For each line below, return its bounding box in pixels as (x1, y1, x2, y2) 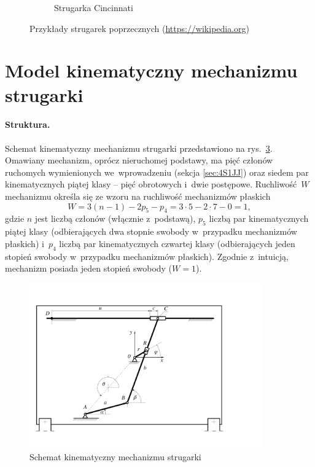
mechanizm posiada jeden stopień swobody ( (5, 262, 173, 275)
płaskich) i (5, 237, 44, 249)
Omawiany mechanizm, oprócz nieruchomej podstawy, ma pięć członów (5, 154, 273, 167)
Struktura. (5, 118, 50, 131)
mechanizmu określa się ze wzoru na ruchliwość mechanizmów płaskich (5, 189, 271, 202)
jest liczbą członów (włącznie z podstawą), (34, 212, 196, 225)
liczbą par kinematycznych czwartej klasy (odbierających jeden (59, 237, 295, 249)
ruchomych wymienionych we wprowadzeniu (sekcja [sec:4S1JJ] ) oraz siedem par (5, 165, 309, 178)
